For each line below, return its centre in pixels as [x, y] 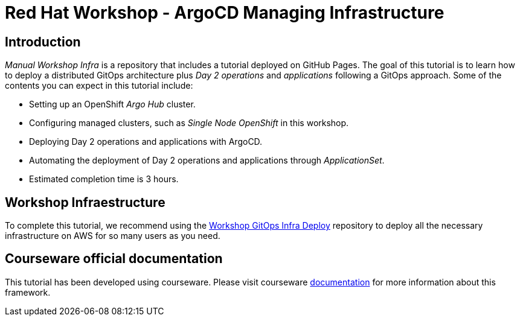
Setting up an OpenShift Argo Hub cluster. [112, 104]
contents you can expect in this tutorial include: [99, 86]
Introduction [43, 42]
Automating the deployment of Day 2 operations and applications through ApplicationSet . [207, 160]
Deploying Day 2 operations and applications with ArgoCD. [146, 142]
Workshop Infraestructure [85, 202]
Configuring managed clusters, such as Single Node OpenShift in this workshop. [189, 123]
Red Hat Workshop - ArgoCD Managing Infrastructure [225, 13]
